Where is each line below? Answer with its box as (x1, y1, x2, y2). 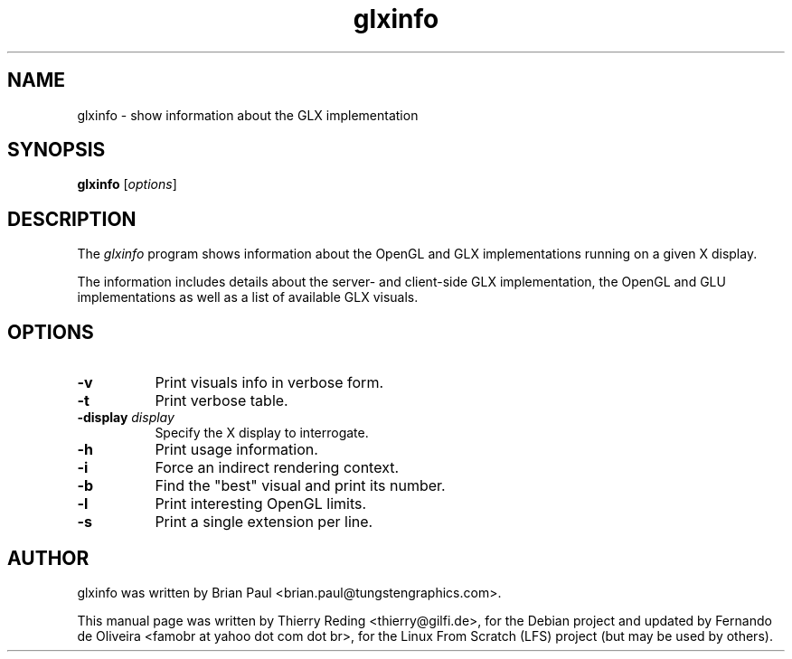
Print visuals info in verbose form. (155, 373, 384, 392)
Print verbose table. (155, 391, 288, 410)
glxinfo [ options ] (77, 176, 177, 193)
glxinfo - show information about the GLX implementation (77, 107, 419, 123)
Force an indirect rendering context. (155, 458, 400, 477)
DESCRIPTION (7, 207, 137, 231)
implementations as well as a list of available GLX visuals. (77, 289, 419, 306)
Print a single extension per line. (155, 513, 373, 532)
